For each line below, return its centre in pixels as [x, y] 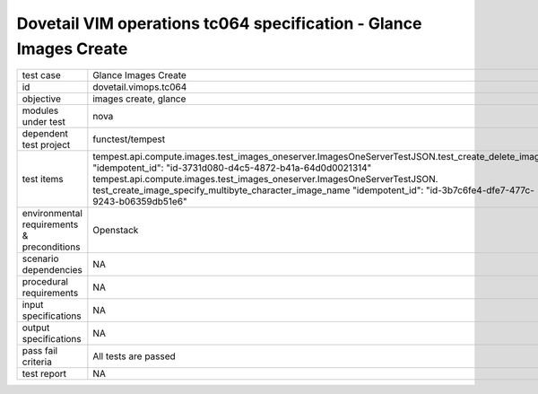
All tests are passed [134, 356]
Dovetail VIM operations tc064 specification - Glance [219, 23]
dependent [45, 134]
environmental [52, 214]
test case [42, 75]
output [36, 328]
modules [40, 110]
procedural [45, 282]
